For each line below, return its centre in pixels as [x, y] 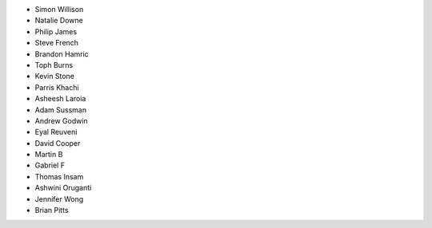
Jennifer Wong [59, 199]
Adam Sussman [61, 110]
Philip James [56, 31]
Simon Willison [59, 9]
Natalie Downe [59, 21]
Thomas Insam [59, 176]
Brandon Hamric [62, 54]
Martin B [49, 155]
